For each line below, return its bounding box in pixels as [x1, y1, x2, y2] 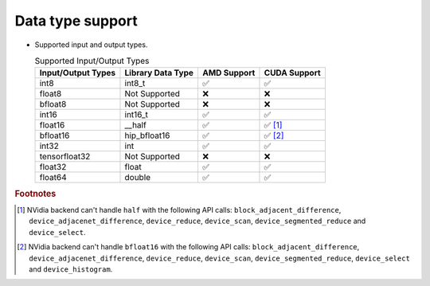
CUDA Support [264, 68, 322, 79]
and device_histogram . [29, 264, 113, 274]
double [124, 172, 151, 183]
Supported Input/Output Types [34, 56, 150, 67]
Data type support [14, 12, 139, 29]
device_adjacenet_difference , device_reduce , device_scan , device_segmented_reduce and [29, 216, 366, 226]
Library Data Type [124, 68, 194, 79]
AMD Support [202, 68, 256, 79]
